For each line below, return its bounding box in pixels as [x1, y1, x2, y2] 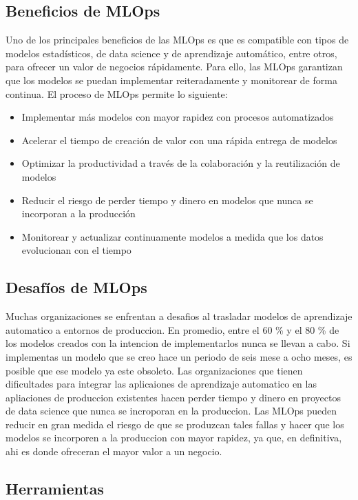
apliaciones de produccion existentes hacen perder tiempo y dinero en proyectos [6, 390, 341, 404]
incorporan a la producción [21, 206, 136, 221]
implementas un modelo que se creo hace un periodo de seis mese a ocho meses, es [6, 349, 352, 363]
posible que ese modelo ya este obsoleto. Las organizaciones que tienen [6, 363, 303, 377]
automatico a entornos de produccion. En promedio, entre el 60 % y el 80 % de [6, 322, 339, 337]
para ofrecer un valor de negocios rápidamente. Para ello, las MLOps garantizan [6, 59, 343, 74]
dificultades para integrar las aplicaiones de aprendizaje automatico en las [6, 377, 317, 391]
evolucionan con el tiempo [21, 243, 131, 257]
